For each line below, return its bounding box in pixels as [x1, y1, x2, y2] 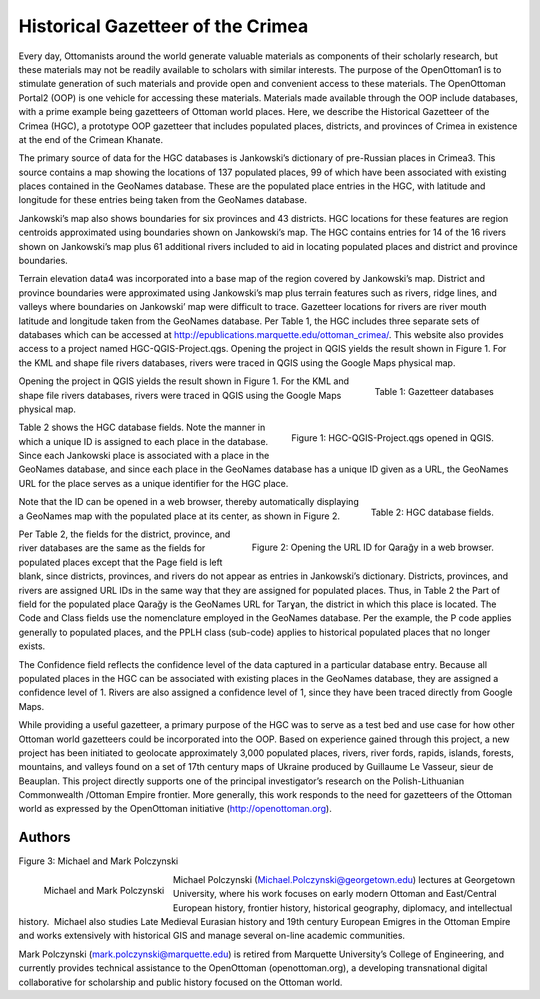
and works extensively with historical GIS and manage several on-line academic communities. [18, 930, 405, 942]
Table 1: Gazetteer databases [374, 385, 494, 397]
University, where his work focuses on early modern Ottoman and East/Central [172, 888, 497, 900]
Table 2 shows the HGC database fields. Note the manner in [18, 421, 266, 434]
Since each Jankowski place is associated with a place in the [18, 450, 270, 462]
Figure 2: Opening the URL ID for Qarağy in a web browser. [251, 541, 494, 554]
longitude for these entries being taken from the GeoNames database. [18, 194, 307, 206]
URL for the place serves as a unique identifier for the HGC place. [18, 477, 289, 489]
